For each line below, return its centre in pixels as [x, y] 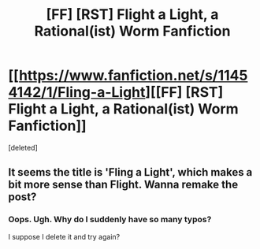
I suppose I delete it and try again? [64, 236]
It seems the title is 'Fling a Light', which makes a [130, 172]
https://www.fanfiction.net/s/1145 [133, 76]
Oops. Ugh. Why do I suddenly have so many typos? [110, 220]
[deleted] [23, 147]
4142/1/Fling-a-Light [77, 93]
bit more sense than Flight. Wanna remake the [123, 185]
